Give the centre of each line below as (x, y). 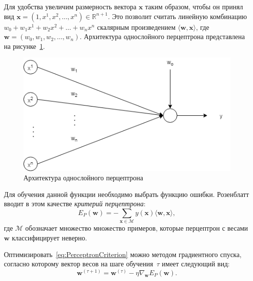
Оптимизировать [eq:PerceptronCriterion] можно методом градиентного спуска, (123, 254)
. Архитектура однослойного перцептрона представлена (162, 36)
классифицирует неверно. (50, 237)
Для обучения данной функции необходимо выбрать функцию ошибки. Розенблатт (126, 194)
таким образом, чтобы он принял (194, 6)
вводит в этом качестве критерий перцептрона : (75, 204)
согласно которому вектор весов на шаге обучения (79, 264)
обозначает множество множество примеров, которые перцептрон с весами (137, 228)
